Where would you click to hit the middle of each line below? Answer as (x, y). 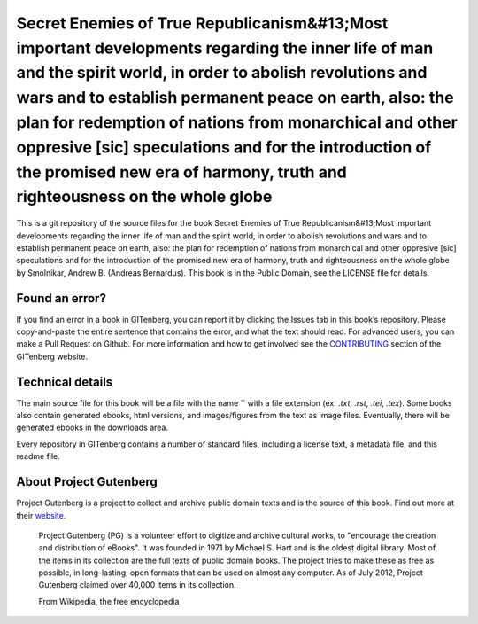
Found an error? (61, 298)
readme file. (39, 456)
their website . (41, 515)
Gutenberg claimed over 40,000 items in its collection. (137, 585)
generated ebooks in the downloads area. (92, 428)
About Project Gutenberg (87, 482)
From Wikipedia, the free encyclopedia (109, 601)
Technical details (65, 382)
